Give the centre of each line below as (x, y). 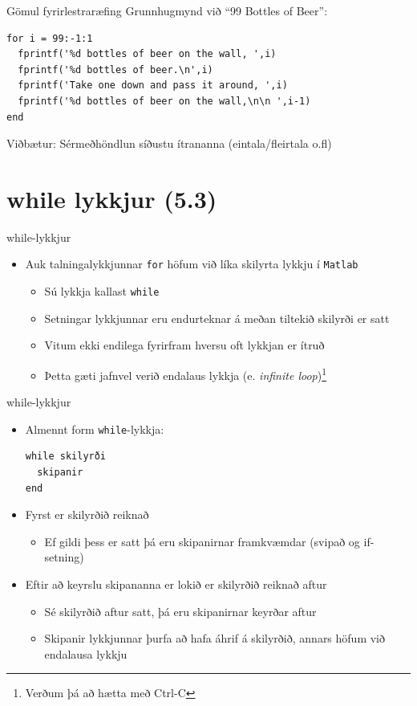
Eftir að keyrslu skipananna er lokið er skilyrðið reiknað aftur (176, 584)
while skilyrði (66, 457)
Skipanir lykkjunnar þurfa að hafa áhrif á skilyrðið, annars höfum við (215, 638)
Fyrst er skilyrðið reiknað (87, 514)
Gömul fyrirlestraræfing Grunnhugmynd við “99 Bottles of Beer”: (167, 10)
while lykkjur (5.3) (112, 198)
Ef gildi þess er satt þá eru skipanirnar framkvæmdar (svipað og (202, 541)
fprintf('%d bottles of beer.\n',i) (115, 69)
